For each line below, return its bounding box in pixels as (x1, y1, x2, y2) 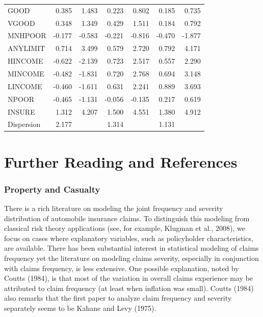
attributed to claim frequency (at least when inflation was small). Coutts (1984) (4, 282, 254, 293)
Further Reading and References (4, 151, 238, 172)
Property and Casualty (4, 182, 100, 195)
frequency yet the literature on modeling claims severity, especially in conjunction (4, 253, 259, 263)
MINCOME (8, 68, 44, 78)
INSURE (8, 106, 35, 117)
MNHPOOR (8, 30, 46, 41)
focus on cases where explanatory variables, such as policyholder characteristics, (4, 232, 253, 243)
